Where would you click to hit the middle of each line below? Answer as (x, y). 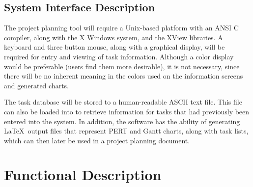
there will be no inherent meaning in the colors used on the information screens (124, 76)
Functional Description (83, 174)
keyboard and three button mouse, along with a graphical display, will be (114, 47)
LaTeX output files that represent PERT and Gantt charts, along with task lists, (126, 131)
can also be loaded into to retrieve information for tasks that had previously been (127, 111)
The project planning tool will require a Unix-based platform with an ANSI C (121, 28)
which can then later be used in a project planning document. (97, 140)
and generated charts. (36, 85)
